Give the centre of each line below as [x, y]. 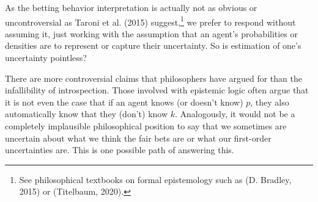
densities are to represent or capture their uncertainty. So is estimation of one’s [153, 45]
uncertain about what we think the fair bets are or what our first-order [138, 138]
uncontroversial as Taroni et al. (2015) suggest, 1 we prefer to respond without [150, 21]
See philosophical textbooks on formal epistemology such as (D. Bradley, [155, 179]
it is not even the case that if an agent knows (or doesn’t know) [124, 102]
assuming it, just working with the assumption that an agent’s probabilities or [152, 33]
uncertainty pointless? [46, 58]
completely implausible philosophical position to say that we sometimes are [146, 126]
